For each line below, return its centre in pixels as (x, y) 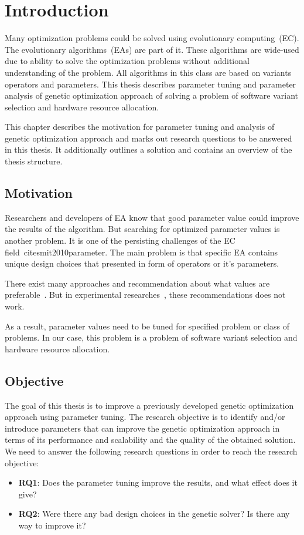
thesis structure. (34, 161)
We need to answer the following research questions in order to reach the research (151, 451)
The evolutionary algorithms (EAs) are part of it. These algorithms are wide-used (152, 49)
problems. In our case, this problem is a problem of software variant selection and (151, 337)
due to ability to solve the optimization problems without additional (127, 61)
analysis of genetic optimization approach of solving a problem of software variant (151, 95)
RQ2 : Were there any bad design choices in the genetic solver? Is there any (154, 514)
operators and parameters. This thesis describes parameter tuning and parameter (151, 84)
